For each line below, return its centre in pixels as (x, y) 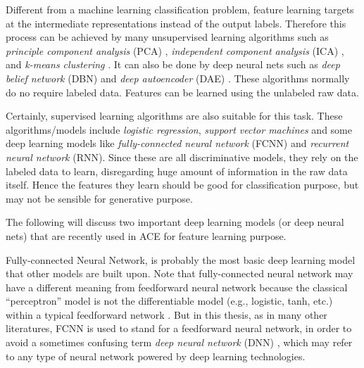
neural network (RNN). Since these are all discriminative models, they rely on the (182, 157)
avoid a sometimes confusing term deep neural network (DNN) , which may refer (179, 342)
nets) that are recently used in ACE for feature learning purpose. (146, 235)
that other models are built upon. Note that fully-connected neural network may (180, 273)
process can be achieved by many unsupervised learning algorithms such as (167, 37)
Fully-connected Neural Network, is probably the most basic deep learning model (181, 259)
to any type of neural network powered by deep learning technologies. (156, 356)
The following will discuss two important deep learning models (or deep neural (175, 222)
